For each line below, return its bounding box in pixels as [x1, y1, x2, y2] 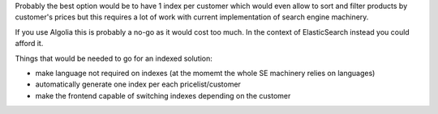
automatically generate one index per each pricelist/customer [35, 79, 241, 89]
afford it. [15, 39, 44, 49]
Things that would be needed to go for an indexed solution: [15, 53, 213, 63]
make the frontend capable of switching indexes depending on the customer [35, 91, 291, 100]
